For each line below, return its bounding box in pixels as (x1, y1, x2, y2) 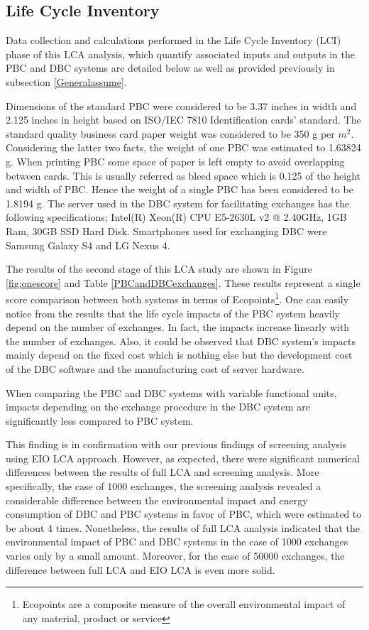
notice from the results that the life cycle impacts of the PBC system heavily (6, 305, 340, 320)
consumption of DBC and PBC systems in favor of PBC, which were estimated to (6, 506, 362, 521)
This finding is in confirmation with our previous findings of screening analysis (6, 437, 347, 452)
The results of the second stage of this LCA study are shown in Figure (6, 261, 312, 276)
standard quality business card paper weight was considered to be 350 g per (6, 126, 335, 141)
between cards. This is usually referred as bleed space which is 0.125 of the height (6, 168, 360, 183)
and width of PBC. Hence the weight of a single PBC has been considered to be (6, 182, 353, 197)
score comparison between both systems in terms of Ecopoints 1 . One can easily (6, 290, 349, 306)
